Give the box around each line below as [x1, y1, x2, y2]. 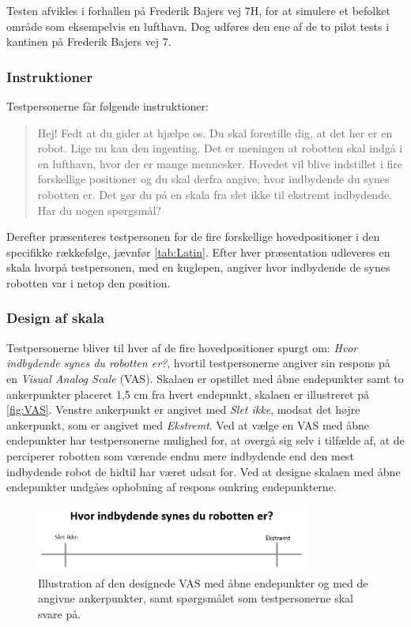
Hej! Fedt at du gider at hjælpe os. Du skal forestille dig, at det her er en [37, 124, 393, 141]
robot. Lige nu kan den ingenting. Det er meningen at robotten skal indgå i [37, 140, 403, 156]
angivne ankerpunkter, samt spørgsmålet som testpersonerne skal [38, 590, 353, 606]
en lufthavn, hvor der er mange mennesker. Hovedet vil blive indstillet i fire [37, 155, 402, 171]
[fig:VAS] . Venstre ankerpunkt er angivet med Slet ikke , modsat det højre [6, 401, 360, 418]
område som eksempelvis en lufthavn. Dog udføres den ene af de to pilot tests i [6, 17, 390, 34]
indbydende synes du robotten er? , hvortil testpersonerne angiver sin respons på [6, 355, 390, 371]
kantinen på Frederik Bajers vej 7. [6, 33, 172, 50]
